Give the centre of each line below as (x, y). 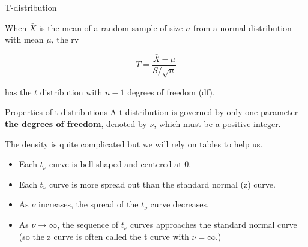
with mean (24, 39)
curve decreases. (180, 204)
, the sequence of (88, 224)
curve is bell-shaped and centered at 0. (120, 164)
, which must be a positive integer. (217, 124)
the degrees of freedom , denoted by (76, 124)
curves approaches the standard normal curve (214, 224)
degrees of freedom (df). (171, 91)
